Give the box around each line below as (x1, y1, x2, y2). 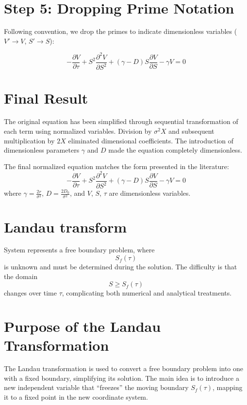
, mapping (213, 382, 243, 392)
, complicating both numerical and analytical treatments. (62, 288, 232, 298)
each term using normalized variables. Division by (4, 125, 152, 136)
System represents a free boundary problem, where (4, 245, 155, 255)
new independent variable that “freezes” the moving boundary (4, 382, 189, 392)
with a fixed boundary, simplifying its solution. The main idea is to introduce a (4, 373, 240, 383)
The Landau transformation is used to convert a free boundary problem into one (4, 363, 244, 374)
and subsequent (168, 125, 214, 136)
